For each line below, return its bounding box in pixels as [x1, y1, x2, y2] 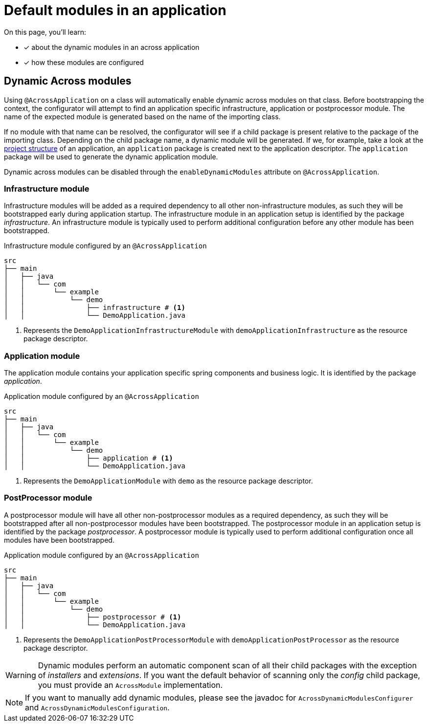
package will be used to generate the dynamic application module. [4, 152, 218, 161]
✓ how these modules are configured [23, 58, 144, 66]
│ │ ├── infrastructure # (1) [4, 304, 185, 312]
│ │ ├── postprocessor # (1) [4, 613, 181, 621]
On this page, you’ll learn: [4, 27, 86, 36]
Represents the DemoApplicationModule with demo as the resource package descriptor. [23, 477, 313, 485]
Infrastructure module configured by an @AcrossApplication [4, 242, 207, 250]
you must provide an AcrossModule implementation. [38, 680, 223, 690]
